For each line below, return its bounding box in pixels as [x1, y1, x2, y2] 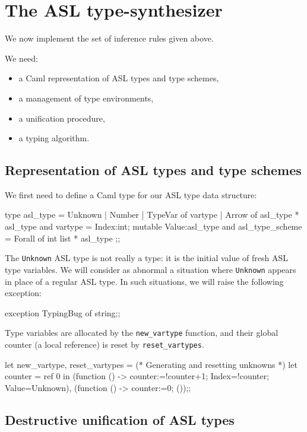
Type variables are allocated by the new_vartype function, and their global [5, 326, 278, 339]
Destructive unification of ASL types [5, 410, 235, 428]
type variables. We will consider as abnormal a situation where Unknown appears [5, 263, 296, 275]
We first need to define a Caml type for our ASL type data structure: [5, 188, 257, 201]
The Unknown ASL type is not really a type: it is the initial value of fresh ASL [5, 252, 289, 264]
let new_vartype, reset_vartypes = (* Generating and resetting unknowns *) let [5, 358, 297, 370]
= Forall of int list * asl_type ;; [5, 231, 121, 244]
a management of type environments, [18, 91, 154, 104]
